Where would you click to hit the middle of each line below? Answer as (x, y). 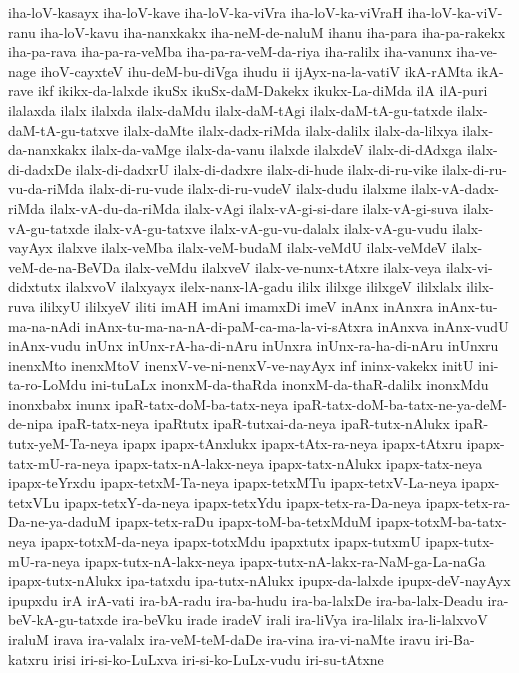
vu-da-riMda (46, 188)
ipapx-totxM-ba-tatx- (441, 521)
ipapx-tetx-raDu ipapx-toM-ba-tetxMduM (243, 521)
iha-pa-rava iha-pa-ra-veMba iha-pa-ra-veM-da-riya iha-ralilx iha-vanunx (230, 51)
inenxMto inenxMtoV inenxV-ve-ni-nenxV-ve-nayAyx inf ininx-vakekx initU (241, 364)
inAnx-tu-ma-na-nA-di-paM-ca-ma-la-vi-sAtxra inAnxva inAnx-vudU (296, 325)
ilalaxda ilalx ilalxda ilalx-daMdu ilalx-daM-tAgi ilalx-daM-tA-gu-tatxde (230, 109)
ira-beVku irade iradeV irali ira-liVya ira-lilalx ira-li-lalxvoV (305, 619)
